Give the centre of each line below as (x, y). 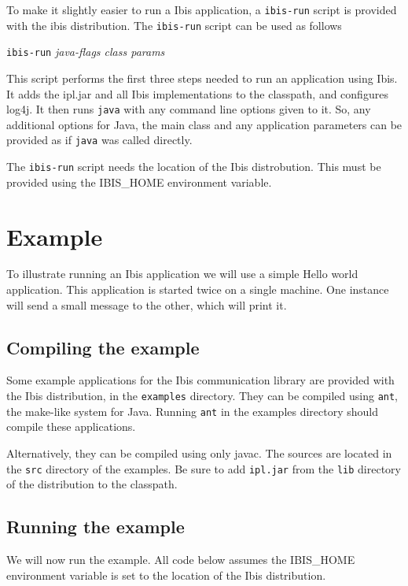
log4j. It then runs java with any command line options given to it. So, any (189, 109)
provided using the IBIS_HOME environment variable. (139, 182)
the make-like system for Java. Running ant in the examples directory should (193, 411)
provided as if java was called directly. (99, 140)
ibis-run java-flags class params (86, 52)
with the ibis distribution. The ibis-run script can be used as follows (174, 25)
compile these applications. (71, 427)
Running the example (96, 527)
